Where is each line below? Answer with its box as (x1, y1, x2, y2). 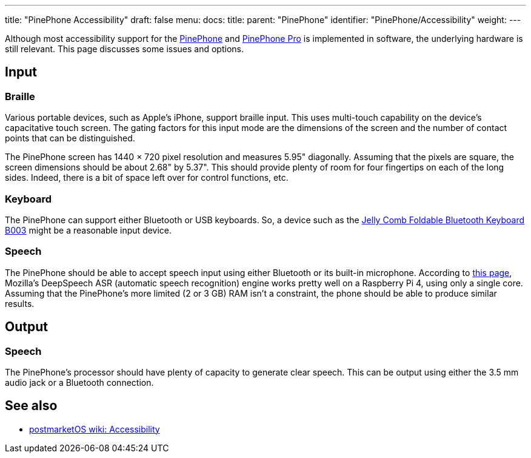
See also (5, 398, 58, 414)
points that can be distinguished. (5, 133, 135, 144)
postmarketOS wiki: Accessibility (29, 423, 160, 434)
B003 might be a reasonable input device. (5, 224, 172, 235)
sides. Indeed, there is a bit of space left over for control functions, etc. (5, 172, 289, 183)
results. (5, 298, 35, 309)
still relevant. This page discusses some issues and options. (5, 44, 244, 54)
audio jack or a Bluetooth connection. (5, 377, 154, 388)
